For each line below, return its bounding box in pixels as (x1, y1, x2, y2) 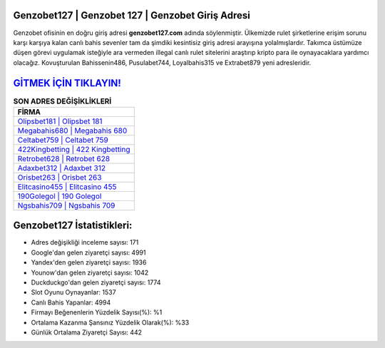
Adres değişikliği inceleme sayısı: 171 (31, 238, 139, 247)
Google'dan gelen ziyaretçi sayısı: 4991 (31, 248, 146, 257)
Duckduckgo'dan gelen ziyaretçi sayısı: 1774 (31, 278, 161, 287)
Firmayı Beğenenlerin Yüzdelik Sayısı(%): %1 (31, 308, 163, 317)
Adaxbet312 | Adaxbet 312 (17, 163, 106, 173)
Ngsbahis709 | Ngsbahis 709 (17, 200, 115, 210)
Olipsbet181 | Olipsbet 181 (17, 116, 103, 126)
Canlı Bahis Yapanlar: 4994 (31, 298, 111, 307)
